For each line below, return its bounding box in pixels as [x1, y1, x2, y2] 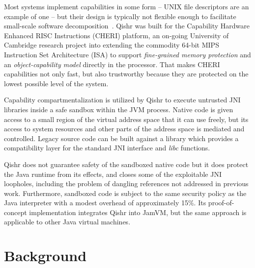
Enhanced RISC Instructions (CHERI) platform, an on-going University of [4, 30, 229, 40]
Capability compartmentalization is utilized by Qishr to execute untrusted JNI [4, 95, 241, 105]
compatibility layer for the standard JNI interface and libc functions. [4, 143, 210, 153]
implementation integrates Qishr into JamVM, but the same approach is [29, 207, 247, 217]
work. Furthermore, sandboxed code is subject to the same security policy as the [4, 188, 247, 198]
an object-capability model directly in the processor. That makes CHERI [4, 59, 220, 69]
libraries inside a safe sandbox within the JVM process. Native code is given [4, 104, 233, 114]
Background [4, 245, 87, 266]
